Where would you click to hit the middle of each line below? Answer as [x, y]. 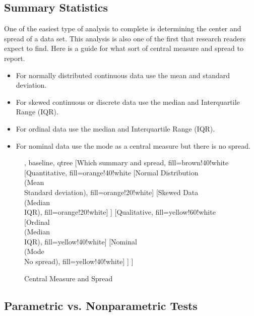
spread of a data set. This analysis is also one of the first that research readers [125, 38]
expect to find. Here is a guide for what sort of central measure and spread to [124, 48]
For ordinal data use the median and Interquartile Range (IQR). [115, 128]
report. [15, 58]
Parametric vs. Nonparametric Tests [101, 305]
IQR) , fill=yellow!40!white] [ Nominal [81, 241]
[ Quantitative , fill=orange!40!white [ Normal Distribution [111, 172]
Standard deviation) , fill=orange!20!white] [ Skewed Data [111, 192]
